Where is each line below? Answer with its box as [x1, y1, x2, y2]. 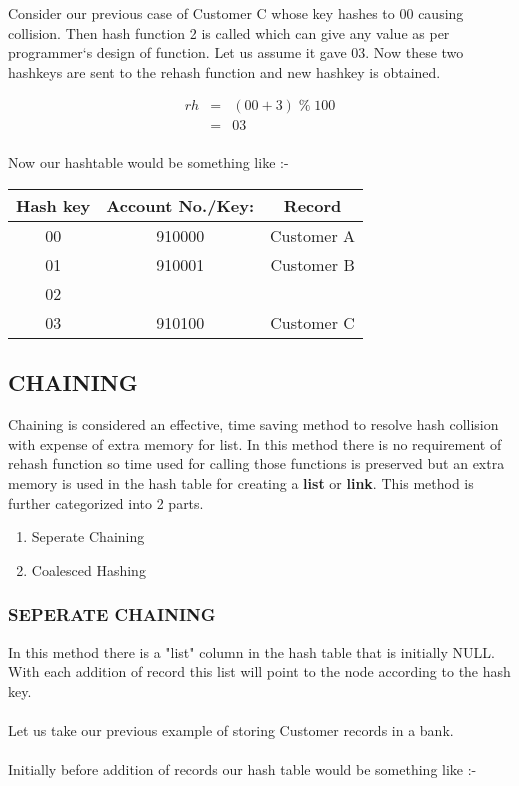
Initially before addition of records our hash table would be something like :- [8, 759, 477, 780]
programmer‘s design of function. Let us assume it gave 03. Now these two [8, 42, 464, 63]
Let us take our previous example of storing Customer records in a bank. [8, 720, 454, 741]
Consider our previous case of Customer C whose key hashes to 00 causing [8, 3, 464, 23]
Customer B [270, 253, 355, 277]
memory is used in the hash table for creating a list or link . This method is [8, 473, 474, 494]
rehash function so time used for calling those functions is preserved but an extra [8, 453, 505, 474]
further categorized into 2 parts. [8, 492, 204, 513]
